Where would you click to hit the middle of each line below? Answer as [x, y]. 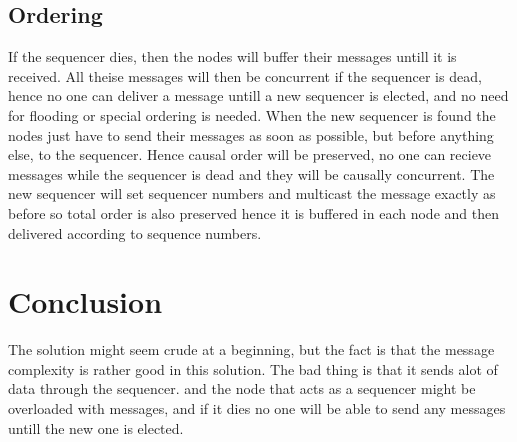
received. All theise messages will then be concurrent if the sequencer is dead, [245, 75]
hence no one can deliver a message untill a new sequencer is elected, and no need [258, 95]
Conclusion [85, 301]
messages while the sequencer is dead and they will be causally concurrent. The [251, 173]
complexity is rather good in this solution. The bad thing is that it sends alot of [253, 368]
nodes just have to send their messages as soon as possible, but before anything [251, 134]
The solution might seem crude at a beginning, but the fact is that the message [251, 349]
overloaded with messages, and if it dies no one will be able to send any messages [257, 408]
